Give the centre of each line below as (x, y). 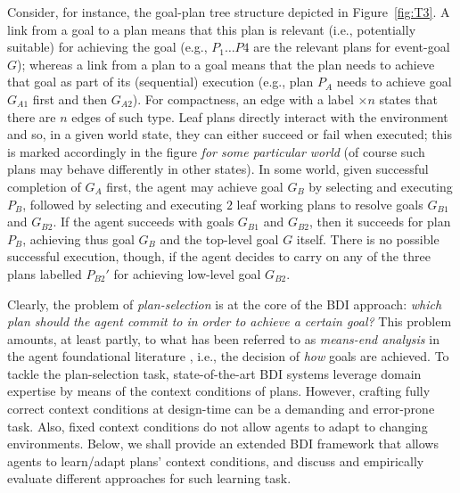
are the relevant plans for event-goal (352, 47)
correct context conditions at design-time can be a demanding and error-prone (221, 409)
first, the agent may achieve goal (195, 186)
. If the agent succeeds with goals (144, 222)
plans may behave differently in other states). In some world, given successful (218, 169)
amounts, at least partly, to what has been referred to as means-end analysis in (223, 338)
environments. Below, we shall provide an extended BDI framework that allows (223, 444)
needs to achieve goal (394, 82)
